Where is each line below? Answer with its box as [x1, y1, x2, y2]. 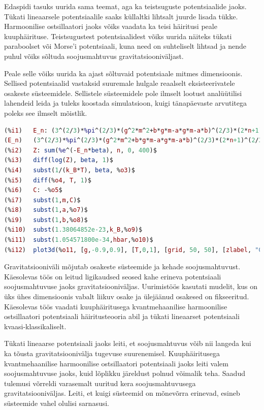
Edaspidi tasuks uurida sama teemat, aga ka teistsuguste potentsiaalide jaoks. [4, 1, 247, 11]
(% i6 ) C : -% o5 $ [4, 186, 62, 194]
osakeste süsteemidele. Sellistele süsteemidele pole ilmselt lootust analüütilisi [4, 87, 242, 98]
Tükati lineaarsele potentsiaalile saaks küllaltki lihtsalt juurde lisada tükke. [4, 11, 238, 21]
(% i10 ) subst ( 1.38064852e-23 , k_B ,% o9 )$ [4, 226, 143, 234]
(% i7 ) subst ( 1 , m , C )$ [4, 196, 81, 204]
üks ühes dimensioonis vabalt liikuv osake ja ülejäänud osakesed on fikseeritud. [4, 291, 249, 302]
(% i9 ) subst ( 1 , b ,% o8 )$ [4, 216, 88, 224]
